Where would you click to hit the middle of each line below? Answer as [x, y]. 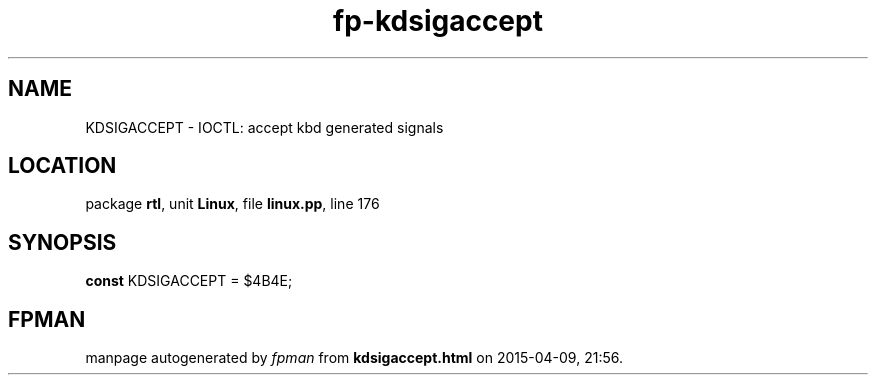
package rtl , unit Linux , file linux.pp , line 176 [232, 204]
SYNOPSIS [62, 242]
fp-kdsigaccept [438, 21]
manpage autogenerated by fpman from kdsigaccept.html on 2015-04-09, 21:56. [354, 358]
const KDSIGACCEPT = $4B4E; [189, 281]
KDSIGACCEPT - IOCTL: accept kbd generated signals [264, 127]
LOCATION [62, 166]
